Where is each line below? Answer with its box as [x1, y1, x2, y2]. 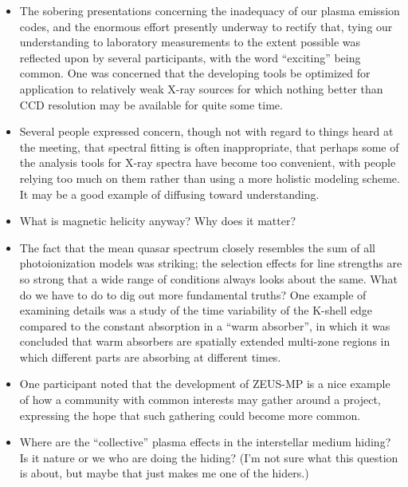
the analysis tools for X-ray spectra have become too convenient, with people [19, 154, 396, 171]
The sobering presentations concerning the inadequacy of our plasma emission [19, 2, 400, 18]
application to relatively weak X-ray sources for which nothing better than [19, 80, 383, 97]
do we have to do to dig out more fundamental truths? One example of [19, 286, 367, 303]
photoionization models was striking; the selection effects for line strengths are [19, 255, 402, 271]
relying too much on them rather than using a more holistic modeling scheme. [19, 169, 400, 186]
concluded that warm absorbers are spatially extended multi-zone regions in [19, 333, 390, 350]
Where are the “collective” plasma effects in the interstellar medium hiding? [19, 434, 391, 450]
